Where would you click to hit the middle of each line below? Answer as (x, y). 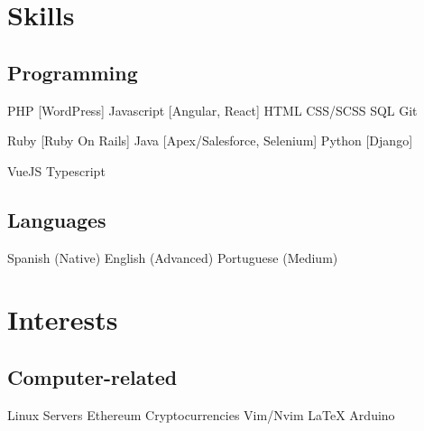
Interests (63, 319)
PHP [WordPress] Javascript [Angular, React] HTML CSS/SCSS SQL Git (212, 110)
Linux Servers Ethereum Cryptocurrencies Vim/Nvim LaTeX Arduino (201, 414)
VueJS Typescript (56, 170)
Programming (73, 72)
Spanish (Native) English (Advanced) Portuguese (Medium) (173, 257)
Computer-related (92, 376)
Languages (57, 219)
